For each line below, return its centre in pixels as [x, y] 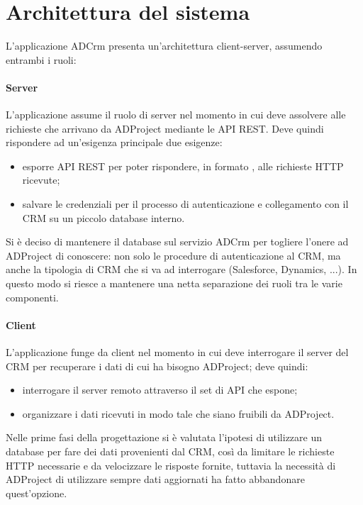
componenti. [32, 297]
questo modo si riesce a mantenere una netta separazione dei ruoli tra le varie [174, 283]
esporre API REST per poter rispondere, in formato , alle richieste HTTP [183, 166]
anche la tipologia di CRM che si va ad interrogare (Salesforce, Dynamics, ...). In [181, 269]
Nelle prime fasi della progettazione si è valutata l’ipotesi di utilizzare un [164, 437]
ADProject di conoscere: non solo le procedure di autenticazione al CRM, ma [173, 255]
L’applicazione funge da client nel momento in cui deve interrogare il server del [177, 352]
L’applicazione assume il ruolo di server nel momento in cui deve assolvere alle [176, 115]
